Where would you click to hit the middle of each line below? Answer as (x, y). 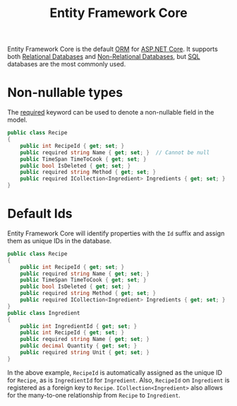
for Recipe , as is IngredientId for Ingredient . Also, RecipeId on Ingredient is (119, 380)
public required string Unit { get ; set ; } (85, 353)
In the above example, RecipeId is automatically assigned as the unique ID (115, 372)
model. (17, 120)
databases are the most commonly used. (67, 64)
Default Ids (40, 214)
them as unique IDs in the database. (60, 240)
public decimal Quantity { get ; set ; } (79, 346)
